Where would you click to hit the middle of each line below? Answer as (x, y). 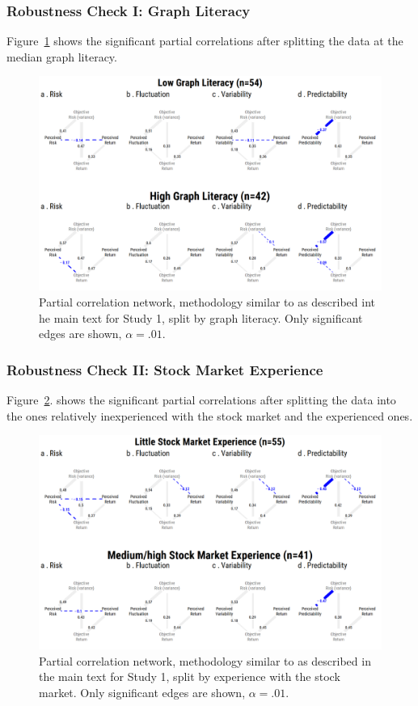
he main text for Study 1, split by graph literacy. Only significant (201, 317)
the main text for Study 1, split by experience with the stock (190, 676)
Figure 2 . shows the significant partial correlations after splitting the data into (201, 400)
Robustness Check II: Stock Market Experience (165, 369)
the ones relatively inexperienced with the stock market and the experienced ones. (210, 415)
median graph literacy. (62, 56)
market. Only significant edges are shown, (142, 692)
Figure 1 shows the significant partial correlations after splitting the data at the (205, 41)
